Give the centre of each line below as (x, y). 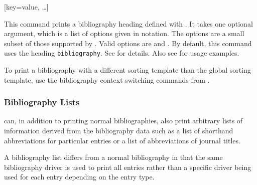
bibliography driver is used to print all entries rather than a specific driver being (128, 167)
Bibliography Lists (42, 102)
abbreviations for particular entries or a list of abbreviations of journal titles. (122, 140)
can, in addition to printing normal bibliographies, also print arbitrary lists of (123, 121)
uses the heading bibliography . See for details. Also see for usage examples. (122, 53)
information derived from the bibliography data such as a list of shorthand (119, 131)
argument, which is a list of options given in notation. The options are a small (124, 33)
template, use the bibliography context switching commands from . (107, 79)
